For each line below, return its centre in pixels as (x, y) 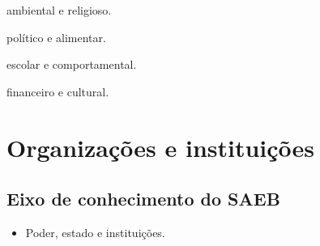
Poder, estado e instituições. (95, 232)
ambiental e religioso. (59, 10)
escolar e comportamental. (72, 64)
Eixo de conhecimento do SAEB (143, 199)
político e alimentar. (56, 37)
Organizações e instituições (161, 147)
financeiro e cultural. (58, 91)
